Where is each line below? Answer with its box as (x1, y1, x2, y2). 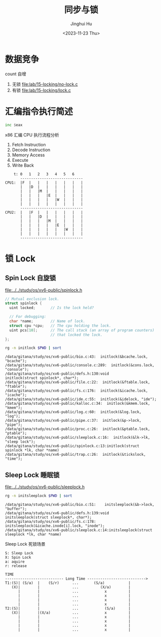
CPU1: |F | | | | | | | (5, 180, 83, 185)
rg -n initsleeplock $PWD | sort (5, 494, 73, 499)
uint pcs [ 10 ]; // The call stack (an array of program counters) (9, 327, 155, 333)
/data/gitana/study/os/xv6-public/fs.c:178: (5, 519, 96, 524)
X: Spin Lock (5, 555, 31, 560)
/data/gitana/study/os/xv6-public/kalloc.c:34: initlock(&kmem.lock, (5, 401, 150, 406)
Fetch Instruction (12, 141, 46, 147)
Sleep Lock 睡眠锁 (5, 471, 59, 479)
